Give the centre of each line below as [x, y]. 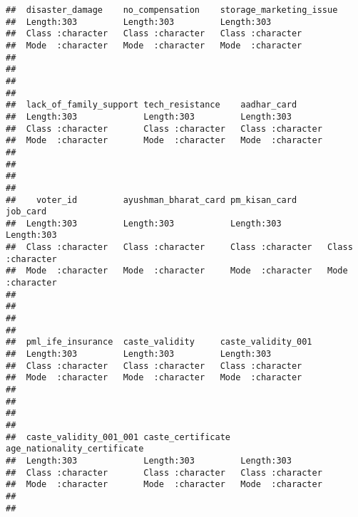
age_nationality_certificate [75, 449]
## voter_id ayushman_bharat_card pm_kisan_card [152, 200]
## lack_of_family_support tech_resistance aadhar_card [152, 105]
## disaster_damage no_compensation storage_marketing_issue [172, 10]
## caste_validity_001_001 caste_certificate [118, 437]
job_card [26, 212]
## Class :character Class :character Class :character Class [179, 247]
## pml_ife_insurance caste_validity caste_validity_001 [159, 342]
